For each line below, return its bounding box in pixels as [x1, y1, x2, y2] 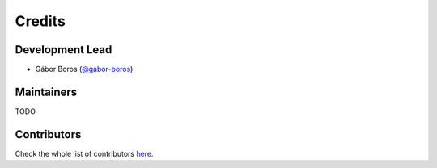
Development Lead [15, 43, 112, 57]
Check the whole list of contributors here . [15, 149, 154, 158]
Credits [15, 12, 66, 30]
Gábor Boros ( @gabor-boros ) [35, 65, 134, 74]
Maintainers [15, 85, 78, 99]
